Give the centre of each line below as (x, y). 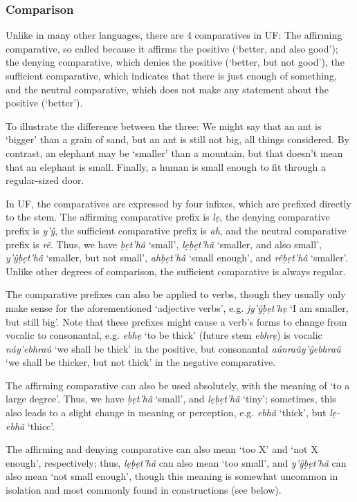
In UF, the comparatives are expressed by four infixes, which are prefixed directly (178, 203)
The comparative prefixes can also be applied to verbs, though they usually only (176, 294)
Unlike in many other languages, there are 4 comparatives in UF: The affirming (174, 35)
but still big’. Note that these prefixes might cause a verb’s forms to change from (176, 321)
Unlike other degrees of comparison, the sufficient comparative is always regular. (176, 271)
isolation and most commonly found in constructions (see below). (144, 490)
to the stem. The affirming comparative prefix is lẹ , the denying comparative (168, 217)
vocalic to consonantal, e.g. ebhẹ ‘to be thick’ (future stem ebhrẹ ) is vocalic (164, 335)
